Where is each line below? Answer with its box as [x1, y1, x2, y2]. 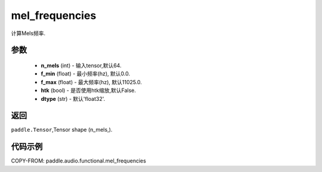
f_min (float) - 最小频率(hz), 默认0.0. [41, 70, 131, 77]
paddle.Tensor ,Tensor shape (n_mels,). [11, 126, 113, 133]
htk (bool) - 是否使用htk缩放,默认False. [41, 87, 137, 94]
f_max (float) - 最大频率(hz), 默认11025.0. [41, 78, 143, 85]
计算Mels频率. [11, 30, 46, 37]
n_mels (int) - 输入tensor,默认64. [41, 62, 122, 69]
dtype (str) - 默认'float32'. [41, 95, 106, 102]
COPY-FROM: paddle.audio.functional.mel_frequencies [11, 157, 146, 164]
